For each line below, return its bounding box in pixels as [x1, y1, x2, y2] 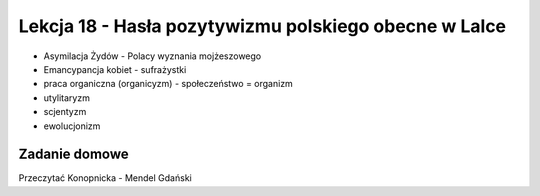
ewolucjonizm [43, 120, 101, 132]
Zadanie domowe [18, 146, 129, 163]
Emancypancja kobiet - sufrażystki [43, 63, 187, 75]
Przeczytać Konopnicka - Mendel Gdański [18, 172, 192, 184]
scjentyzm [43, 106, 87, 118]
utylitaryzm [43, 91, 90, 104]
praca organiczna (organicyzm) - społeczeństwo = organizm [43, 78, 294, 90]
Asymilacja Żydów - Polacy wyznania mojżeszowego [43, 50, 262, 62]
